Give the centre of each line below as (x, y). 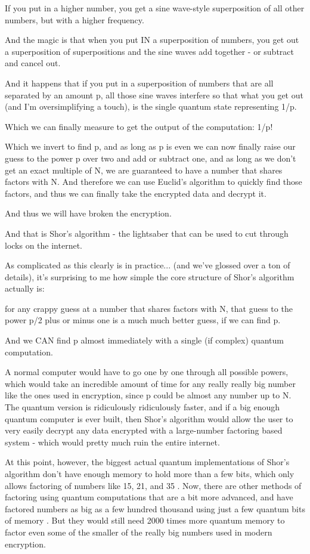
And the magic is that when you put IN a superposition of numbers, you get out (152, 40)
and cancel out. (33, 63)
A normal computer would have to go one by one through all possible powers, (147, 372)
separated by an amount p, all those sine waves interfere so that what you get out (154, 95)
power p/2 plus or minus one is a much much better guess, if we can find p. (143, 320)
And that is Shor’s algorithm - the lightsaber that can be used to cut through (147, 233)
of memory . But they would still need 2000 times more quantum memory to (145, 520)
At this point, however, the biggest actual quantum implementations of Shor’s (147, 462)
